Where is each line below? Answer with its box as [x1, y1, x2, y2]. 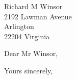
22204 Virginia [4, 31, 50, 41]
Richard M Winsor [4, 1, 63, 11]
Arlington [4, 21, 34, 32]
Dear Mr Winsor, [4, 48, 58, 59]
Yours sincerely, [4, 65, 53, 75]
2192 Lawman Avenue [4, 11, 72, 21]
